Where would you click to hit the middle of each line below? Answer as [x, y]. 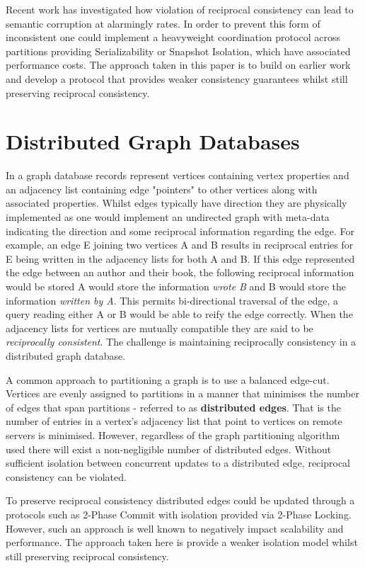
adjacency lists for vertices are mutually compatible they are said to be [160, 328]
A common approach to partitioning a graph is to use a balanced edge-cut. [168, 379]
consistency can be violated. [66, 476]
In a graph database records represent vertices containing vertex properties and [178, 175]
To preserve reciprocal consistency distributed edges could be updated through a [180, 500]
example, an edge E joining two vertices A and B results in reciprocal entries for [180, 245]
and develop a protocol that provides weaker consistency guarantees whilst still [177, 78]
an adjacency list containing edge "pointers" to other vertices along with [162, 189]
